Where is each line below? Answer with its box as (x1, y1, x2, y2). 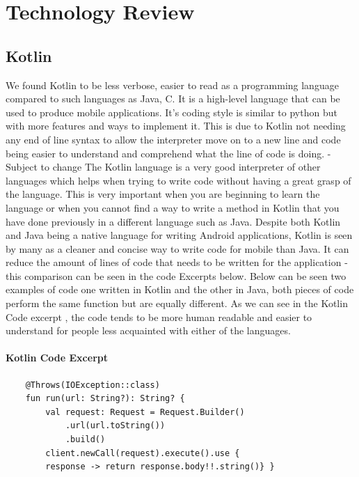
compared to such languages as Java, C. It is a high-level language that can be (6, 91, 340, 106)
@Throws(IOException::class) (25, 380, 160, 390)
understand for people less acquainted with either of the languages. (6, 323, 291, 338)
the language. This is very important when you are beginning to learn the (6, 187, 320, 201)
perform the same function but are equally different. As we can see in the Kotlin (6, 296, 348, 311)
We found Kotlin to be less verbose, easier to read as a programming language (6, 77, 339, 92)
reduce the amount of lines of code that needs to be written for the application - (6, 255, 348, 269)
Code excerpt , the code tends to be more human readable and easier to (6, 309, 312, 324)
